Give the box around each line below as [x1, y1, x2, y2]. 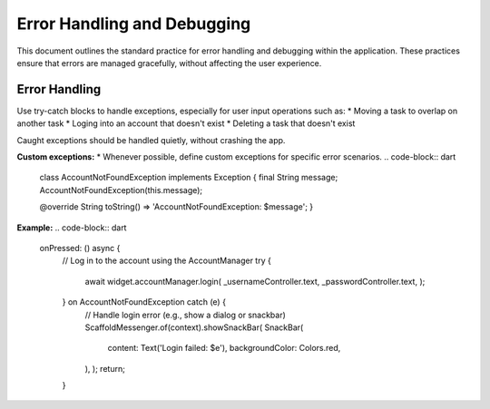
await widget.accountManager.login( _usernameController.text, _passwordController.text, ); [84, 276, 426, 287]
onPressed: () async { [39, 242, 121, 253]
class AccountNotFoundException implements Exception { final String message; [39, 172, 338, 183]
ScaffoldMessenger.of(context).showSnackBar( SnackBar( [84, 322, 304, 333]
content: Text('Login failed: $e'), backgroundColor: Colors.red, [107, 343, 341, 354]
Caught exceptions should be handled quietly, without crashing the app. [16, 134, 286, 145]
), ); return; [84, 363, 126, 374]
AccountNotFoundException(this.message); [39, 184, 203, 195]
